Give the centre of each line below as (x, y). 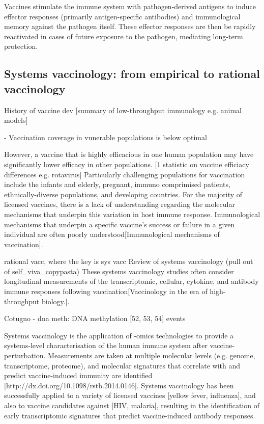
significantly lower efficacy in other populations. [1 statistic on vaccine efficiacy (127, 164)
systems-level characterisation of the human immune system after (106, 345)
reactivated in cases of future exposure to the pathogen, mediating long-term (124, 36)
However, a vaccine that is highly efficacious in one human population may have (129, 154)
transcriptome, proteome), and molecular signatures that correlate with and (122, 365)
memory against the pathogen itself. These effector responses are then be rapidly (130, 26)
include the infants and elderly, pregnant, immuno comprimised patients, (117, 184)
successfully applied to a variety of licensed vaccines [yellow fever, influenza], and (130, 395)
